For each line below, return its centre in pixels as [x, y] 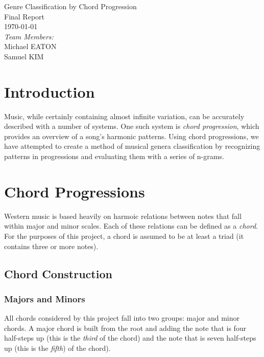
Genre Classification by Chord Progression [70, 6]
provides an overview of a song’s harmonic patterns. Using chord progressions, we [131, 136]
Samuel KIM [24, 56]
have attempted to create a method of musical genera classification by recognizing [132, 146]
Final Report [25, 16]
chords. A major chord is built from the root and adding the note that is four [125, 328]
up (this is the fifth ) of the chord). [57, 348]
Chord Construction [58, 273]
